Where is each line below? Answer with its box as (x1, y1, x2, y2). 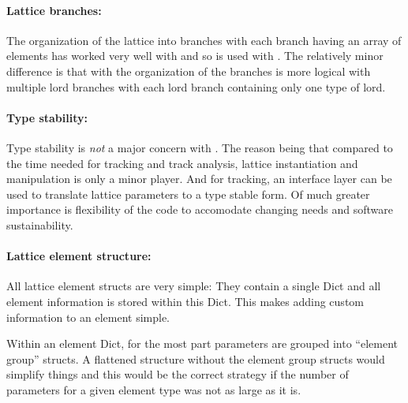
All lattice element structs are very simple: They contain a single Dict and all (6, 278, 381, 294)
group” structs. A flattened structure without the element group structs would (6, 350, 385, 367)
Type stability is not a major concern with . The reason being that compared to (6, 139, 393, 155)
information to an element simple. (6, 308, 170, 325)
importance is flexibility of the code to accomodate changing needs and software (6, 201, 393, 218)
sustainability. (6, 216, 73, 233)
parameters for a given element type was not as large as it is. (6, 381, 301, 397)
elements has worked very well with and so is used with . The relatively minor (6, 47, 384, 64)
